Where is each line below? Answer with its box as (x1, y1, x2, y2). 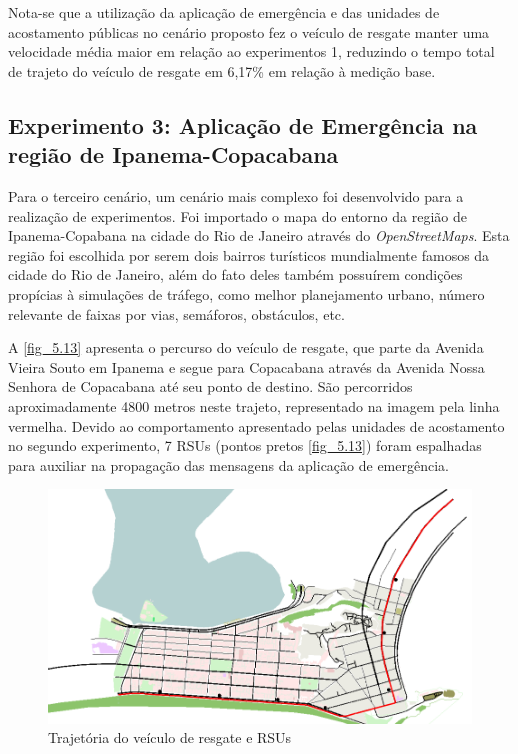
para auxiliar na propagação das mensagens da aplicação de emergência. (8, 454, 449, 475)
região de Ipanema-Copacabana (8, 139, 339, 170)
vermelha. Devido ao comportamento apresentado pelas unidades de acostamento (8, 415, 505, 436)
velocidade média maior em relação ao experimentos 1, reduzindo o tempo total (8, 41, 495, 62)
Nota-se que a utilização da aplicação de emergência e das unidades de (8, 2, 440, 22)
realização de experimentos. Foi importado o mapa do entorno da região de (8, 205, 467, 226)
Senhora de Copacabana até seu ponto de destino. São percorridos (8, 376, 413, 397)
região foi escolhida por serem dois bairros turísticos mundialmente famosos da (8, 244, 490, 265)
